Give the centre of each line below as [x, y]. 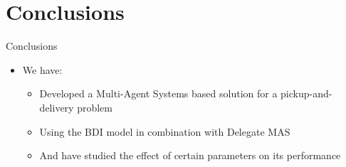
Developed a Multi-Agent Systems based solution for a [158, 93]
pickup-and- [306, 93]
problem [95, 107]
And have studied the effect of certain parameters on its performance [190, 155]
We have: [42, 69]
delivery [57, 107]
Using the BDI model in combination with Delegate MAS [165, 131]
